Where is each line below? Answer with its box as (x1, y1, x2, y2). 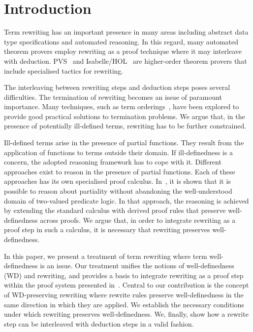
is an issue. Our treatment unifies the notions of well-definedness (40, 260, 234, 271)
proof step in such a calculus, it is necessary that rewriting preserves (4, 224, 210, 235)
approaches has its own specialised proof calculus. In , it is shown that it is (4, 176, 231, 186)
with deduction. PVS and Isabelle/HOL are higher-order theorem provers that (4, 55, 247, 66)
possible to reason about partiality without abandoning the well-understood (4, 186, 232, 196)
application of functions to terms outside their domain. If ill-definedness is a (4, 147, 233, 157)
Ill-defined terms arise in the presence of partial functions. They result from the (4, 137, 244, 148)
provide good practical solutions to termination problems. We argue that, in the (4, 111, 245, 121)
